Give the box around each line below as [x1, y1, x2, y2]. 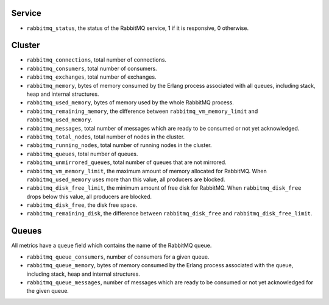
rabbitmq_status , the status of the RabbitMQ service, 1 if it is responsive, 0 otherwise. [26, 24, 249, 32]
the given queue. [26, 287, 69, 295]
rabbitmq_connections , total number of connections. [26, 56, 167, 63]
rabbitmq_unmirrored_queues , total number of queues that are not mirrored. [26, 159, 227, 166]
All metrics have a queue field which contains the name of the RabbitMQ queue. [11, 242, 212, 249]
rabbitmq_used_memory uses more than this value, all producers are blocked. [26, 176, 225, 183]
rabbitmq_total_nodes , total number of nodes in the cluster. [26, 133, 185, 140]
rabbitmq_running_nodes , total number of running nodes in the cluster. [26, 142, 213, 149]
